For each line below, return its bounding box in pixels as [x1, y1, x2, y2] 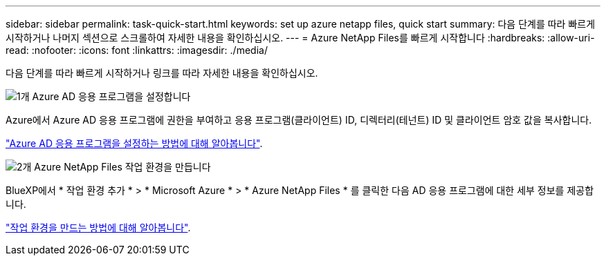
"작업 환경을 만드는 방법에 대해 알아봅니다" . [6, 222, 191, 233]
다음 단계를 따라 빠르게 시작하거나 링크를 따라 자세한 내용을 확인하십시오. [6, 67, 318, 79]
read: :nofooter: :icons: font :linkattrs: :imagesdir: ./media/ [6, 44, 268, 56]
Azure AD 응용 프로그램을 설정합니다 [32, 90, 191, 102]
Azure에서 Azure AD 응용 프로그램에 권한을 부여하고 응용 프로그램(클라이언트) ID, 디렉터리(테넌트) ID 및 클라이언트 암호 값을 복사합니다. [6, 114, 592, 126]
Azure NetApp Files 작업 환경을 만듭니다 [34, 161, 211, 173]
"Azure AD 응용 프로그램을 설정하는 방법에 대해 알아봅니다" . [6, 137, 263, 149]
